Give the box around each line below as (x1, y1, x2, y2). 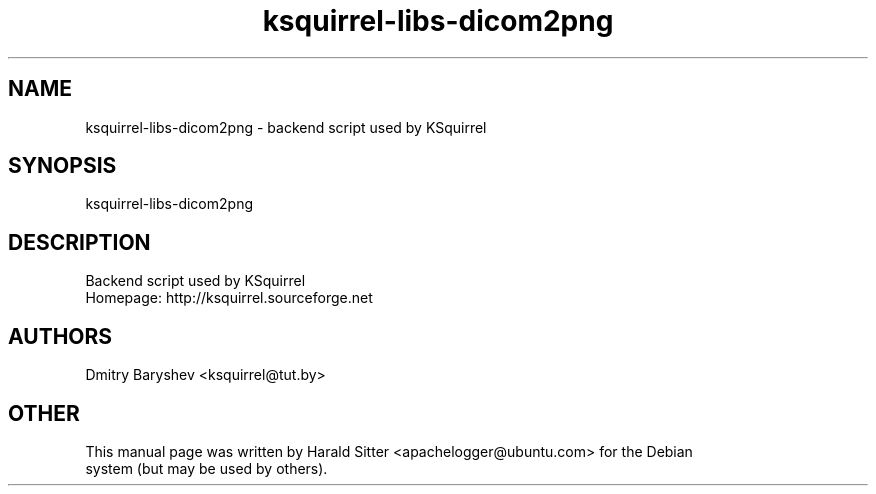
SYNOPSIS (8, 153, 117, 179)
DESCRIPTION (8, 229, 151, 255)
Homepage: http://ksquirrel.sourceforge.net (85, 289, 373, 307)
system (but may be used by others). (85, 459, 328, 477)
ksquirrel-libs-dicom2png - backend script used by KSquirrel (85, 118, 487, 136)
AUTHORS (8, 323, 113, 349)
